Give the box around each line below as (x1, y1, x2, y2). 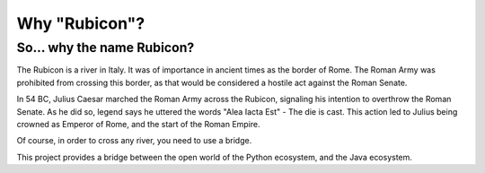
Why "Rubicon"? (16, 13, 145, 33)
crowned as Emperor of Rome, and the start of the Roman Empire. (16, 118, 260, 129)
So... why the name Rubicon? (16, 39, 195, 56)
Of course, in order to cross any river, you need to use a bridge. (16, 135, 252, 146)
